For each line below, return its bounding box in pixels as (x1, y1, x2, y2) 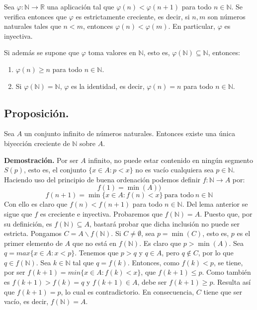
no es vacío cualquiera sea (135, 164, 214, 175)
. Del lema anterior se (182, 199, 248, 209)
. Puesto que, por (200, 208, 253, 219)
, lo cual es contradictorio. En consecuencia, (61, 286, 194, 297)
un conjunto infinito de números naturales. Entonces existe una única (24, 128, 235, 139)
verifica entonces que (4, 11, 67, 21)
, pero (162, 247, 179, 258)
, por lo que (198, 247, 234, 258)
